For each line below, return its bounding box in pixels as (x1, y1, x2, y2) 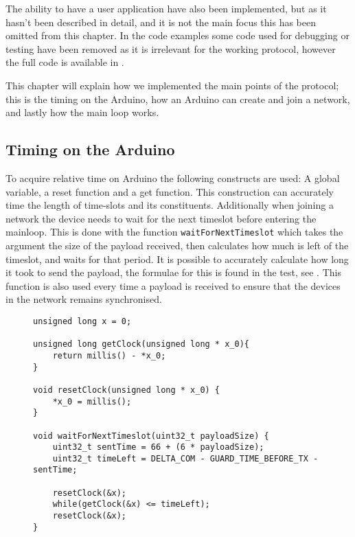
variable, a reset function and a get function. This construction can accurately (5, 184, 334, 198)
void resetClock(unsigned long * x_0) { (33, 385, 220, 395)
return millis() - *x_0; (52, 350, 166, 361)
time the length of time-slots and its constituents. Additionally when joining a (5, 198, 334, 212)
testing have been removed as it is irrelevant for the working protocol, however (5, 41, 336, 56)
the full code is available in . (5, 55, 124, 69)
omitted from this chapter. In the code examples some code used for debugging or (5, 28, 350, 43)
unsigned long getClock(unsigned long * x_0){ (33, 339, 249, 350)
